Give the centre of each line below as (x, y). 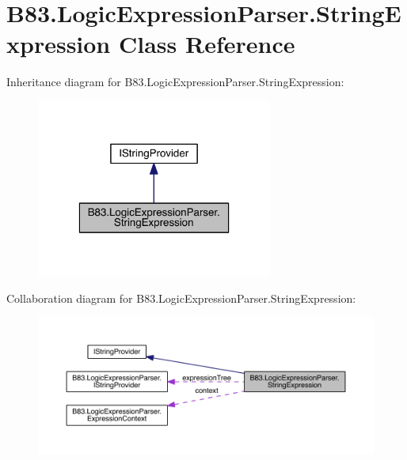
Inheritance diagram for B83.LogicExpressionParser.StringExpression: (175, 82)
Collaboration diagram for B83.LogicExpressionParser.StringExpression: (181, 298)
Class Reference (207, 44)
